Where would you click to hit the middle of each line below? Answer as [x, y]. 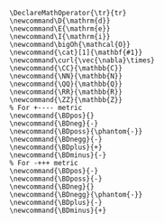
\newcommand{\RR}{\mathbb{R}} [66, 92]
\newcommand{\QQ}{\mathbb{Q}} [66, 84]
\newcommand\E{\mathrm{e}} [60, 29]
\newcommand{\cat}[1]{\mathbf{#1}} [76, 52]
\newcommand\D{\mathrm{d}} [60, 21]
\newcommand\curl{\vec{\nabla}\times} [82, 60]
